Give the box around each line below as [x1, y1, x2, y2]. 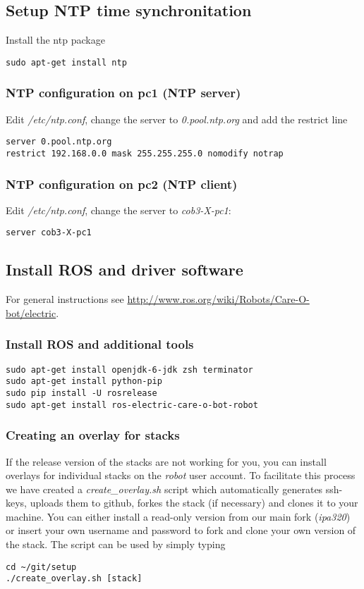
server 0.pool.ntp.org [6, 137, 112, 147]
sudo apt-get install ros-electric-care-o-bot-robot [6, 399, 258, 410]
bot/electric [6, 305, 56, 320]
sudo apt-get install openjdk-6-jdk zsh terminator [6, 364, 253, 375]
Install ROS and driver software [6, 259, 243, 280]
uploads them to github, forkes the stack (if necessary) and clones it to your [30, 495, 358, 510]
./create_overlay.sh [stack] [6, 573, 142, 584]
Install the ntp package [6, 32, 105, 47]
